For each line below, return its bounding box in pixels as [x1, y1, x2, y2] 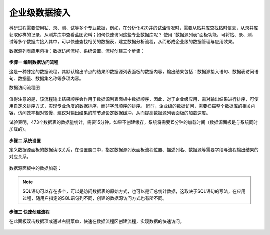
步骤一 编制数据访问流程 [9, 59, 59, 65]
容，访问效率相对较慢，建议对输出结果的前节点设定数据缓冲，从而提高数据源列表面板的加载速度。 [9, 110, 211, 116]
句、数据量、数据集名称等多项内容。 [9, 75, 84, 81]
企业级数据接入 [9, 7, 71, 18]
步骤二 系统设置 [9, 137, 41, 143]
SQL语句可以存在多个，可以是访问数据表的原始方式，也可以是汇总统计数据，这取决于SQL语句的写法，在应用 [22, 188, 246, 194]
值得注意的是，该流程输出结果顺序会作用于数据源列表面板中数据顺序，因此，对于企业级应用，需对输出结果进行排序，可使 [9, 96, 259, 102]
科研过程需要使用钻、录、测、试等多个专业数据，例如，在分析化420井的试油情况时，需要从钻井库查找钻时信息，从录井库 [9, 25, 258, 31]
